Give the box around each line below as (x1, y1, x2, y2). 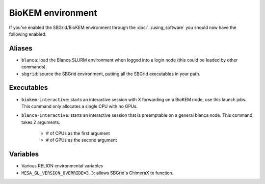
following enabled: (9, 31, 47, 37)
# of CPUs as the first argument (46, 131, 110, 136)
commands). (21, 64, 47, 70)
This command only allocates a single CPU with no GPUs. (21, 103, 138, 109)
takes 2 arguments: (21, 119, 61, 125)
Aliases (9, 44, 33, 53)
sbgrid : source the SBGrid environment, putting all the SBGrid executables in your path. (21, 71, 201, 77)
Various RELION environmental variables (21, 163, 103, 169)
